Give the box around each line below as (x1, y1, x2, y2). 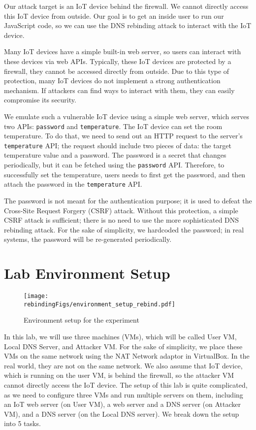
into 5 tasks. (4, 418, 41, 429)
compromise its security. (4, 95, 76, 105)
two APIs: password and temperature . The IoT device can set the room (4, 121, 223, 131)
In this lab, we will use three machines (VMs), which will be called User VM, (4, 331, 237, 341)
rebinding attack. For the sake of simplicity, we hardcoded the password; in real (4, 224, 244, 234)
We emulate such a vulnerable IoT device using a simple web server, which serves (4, 111, 249, 121)
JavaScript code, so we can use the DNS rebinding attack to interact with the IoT (4, 20, 252, 31)
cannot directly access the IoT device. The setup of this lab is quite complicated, (4, 379, 248, 390)
